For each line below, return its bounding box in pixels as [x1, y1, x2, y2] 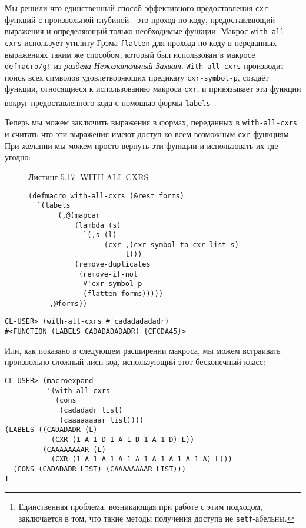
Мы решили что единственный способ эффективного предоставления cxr [5, 2, 268, 14]
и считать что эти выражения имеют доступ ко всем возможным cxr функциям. [5, 128, 291, 140]
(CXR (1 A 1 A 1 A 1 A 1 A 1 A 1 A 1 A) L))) [51, 455, 232, 464]
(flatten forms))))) [83, 290, 164, 298]
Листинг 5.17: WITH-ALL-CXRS [28, 170, 149, 182]
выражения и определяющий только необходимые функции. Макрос [5, 25, 248, 37]
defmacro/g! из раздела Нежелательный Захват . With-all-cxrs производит [5, 59, 284, 72]
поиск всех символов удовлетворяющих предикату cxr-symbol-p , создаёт [5, 71, 269, 83]
